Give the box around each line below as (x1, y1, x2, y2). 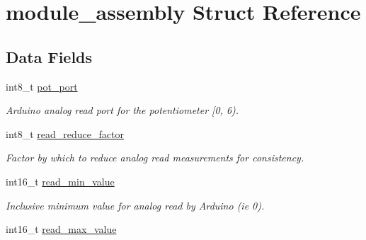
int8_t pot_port (6, 79, 78, 93)
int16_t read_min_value (6, 173, 115, 188)
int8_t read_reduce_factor (6, 126, 124, 141)
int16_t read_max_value (6, 222, 117, 236)
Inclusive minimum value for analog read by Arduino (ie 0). (6, 198, 265, 212)
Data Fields (6, 45, 93, 67)
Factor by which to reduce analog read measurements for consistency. (6, 150, 304, 165)
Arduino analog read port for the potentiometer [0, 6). (6, 103, 239, 118)
